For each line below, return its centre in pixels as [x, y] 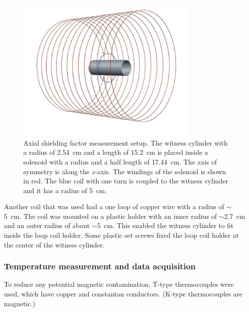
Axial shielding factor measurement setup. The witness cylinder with [125, 142]
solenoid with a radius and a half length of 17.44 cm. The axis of [120, 161]
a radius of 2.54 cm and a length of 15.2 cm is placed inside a [116, 152]
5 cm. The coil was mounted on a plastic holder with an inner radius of [110, 216]
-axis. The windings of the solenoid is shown [160, 171]
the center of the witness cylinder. [54, 244]
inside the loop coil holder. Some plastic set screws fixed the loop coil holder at [121, 235]
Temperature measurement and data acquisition [100, 266]
